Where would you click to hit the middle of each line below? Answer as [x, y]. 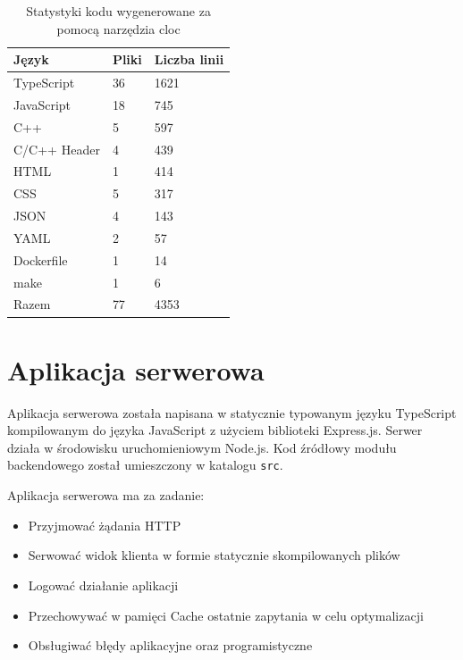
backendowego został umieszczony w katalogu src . [145, 465]
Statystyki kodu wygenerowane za [118, 11]
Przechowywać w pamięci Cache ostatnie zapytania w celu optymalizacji [226, 615]
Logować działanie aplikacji [103, 585]
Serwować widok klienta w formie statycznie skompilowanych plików [214, 555]
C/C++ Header [57, 149]
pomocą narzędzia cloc [118, 28]
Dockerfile [41, 259]
